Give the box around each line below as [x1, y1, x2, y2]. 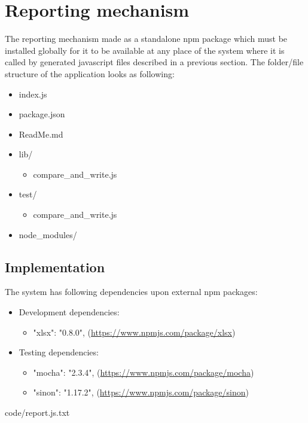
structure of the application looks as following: [5, 67, 175, 80]
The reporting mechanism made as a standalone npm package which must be [5, 32, 288, 45]
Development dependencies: [19, 306, 120, 318]
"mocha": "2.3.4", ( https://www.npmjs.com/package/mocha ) [33, 366, 254, 378]
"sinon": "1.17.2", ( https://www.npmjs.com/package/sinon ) [33, 386, 249, 398]
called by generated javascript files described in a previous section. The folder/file [5, 56, 304, 68]
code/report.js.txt [5, 406, 70, 419]
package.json [19, 108, 65, 120]
